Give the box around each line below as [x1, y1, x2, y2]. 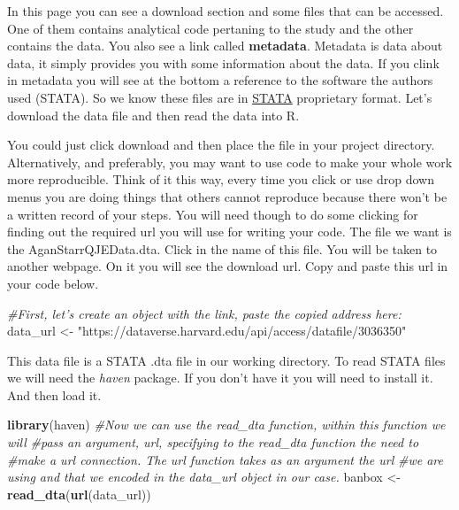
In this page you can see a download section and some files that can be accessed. [7, 2, 444, 19]
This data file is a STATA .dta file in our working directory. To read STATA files [7, 351, 446, 369]
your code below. [7, 274, 99, 292]
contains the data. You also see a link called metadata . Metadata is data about [7, 36, 443, 55]
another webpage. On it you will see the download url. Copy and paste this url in [7, 257, 448, 275]
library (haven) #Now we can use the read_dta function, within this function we [7, 415, 446, 434]
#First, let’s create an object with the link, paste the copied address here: [7, 304, 402, 322]
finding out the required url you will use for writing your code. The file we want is [7, 222, 452, 241]
